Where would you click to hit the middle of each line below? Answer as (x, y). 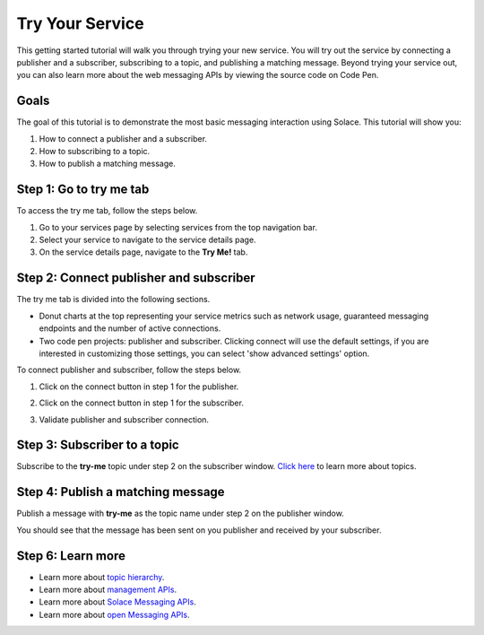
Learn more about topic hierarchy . (102, 577)
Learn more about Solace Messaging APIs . (117, 602)
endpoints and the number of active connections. (130, 328)
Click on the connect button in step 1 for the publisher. (139, 387)
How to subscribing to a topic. (95, 152)
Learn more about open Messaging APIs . (114, 614)
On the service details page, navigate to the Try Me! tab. (143, 252)
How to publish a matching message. (108, 164)
